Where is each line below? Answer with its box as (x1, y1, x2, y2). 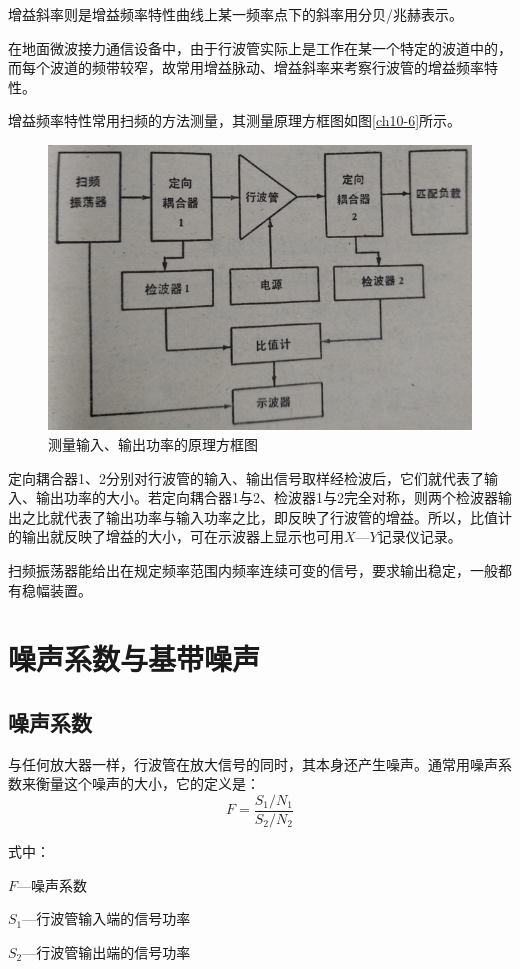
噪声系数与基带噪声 (8, 638, 261, 679)
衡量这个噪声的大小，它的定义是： (35, 773, 260, 794)
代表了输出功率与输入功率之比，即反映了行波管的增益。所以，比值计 (63, 506, 512, 527)
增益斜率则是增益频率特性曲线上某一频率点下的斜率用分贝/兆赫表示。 (8, 4, 463, 24)
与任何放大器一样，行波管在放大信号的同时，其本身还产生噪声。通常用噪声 (8, 753, 498, 774)
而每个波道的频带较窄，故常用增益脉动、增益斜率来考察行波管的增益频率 (8, 57, 484, 78)
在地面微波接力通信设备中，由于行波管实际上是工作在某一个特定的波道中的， (8, 37, 512, 58)
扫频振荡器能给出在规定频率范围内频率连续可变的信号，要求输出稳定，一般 (8, 560, 498, 581)
